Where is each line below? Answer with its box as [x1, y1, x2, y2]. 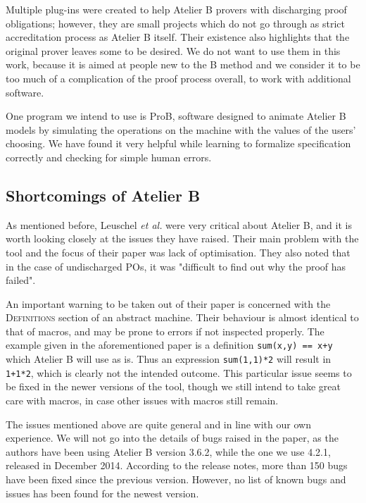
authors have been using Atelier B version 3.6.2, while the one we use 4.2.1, [6, 444, 331, 459]
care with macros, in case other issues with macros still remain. [6, 393, 279, 408]
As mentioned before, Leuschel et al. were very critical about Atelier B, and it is [6, 217, 352, 232]
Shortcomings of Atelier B [6, 184, 201, 206]
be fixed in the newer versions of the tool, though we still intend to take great [6, 379, 341, 394]
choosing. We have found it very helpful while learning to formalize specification [6, 136, 351, 151]
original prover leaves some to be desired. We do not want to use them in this [6, 43, 341, 58]
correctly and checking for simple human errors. [6, 149, 212, 164]
